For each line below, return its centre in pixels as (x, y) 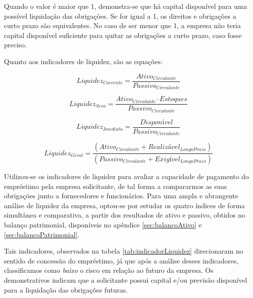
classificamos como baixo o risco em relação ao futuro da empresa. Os (109, 270)
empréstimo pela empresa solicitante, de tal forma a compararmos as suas (116, 186)
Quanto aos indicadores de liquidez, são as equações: (83, 61)
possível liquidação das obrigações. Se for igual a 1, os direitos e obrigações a (120, 16)
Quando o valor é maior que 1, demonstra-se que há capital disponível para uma (126, 6)
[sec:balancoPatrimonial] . (42, 234)
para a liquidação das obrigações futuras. (66, 289)
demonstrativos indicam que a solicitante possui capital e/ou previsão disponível (126, 279)
